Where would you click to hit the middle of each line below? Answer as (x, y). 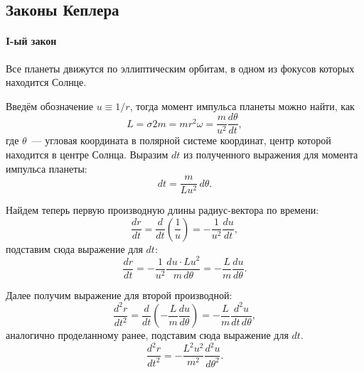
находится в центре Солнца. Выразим (87, 155)
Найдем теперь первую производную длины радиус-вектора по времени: (162, 210)
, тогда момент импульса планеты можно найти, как (242, 106)
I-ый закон (31, 41)
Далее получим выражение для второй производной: (119, 294)
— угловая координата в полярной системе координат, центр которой (181, 140)
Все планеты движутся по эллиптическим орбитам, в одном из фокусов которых (180, 68)
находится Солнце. (46, 82)
